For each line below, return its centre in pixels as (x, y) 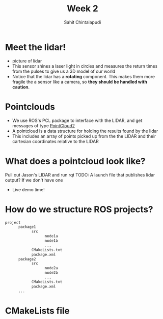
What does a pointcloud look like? (75, 161)
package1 (27, 227)
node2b (51, 273)
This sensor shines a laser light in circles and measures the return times (85, 66)
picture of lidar (27, 61)
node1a (51, 236)
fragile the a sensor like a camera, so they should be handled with (80, 82)
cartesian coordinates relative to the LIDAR (55, 141)
